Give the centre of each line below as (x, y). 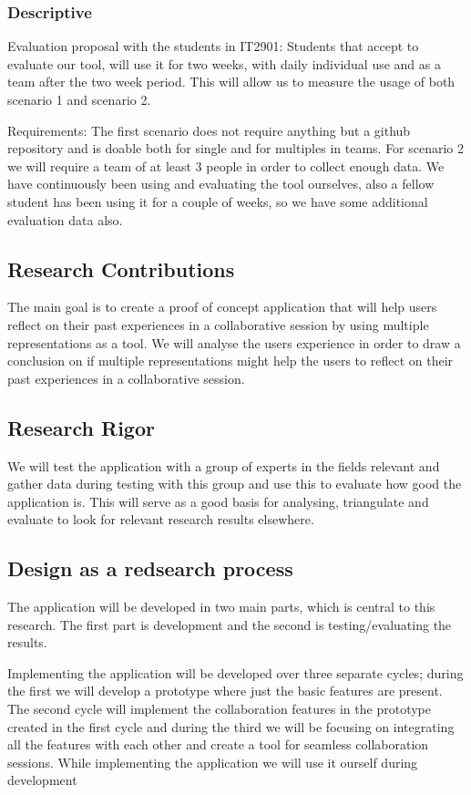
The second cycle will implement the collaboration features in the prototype (219, 709)
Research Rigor (81, 427)
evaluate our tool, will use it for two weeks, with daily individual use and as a (224, 63)
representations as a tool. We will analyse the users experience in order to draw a (234, 342)
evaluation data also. (65, 219)
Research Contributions (121, 268)
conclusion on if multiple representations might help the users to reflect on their (230, 361)
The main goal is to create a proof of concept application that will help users (222, 307)
